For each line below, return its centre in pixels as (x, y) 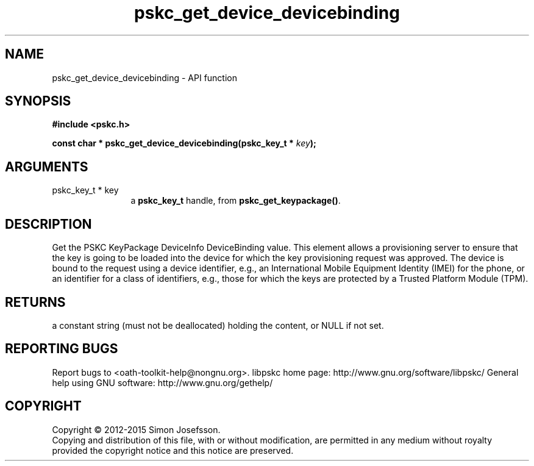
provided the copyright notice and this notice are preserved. (173, 450)
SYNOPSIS (38, 101)
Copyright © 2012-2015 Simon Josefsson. (136, 429)
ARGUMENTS (47, 167)
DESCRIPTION (48, 224)
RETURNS (35, 302)
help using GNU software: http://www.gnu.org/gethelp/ (162, 382)
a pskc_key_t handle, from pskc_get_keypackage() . (236, 201)
